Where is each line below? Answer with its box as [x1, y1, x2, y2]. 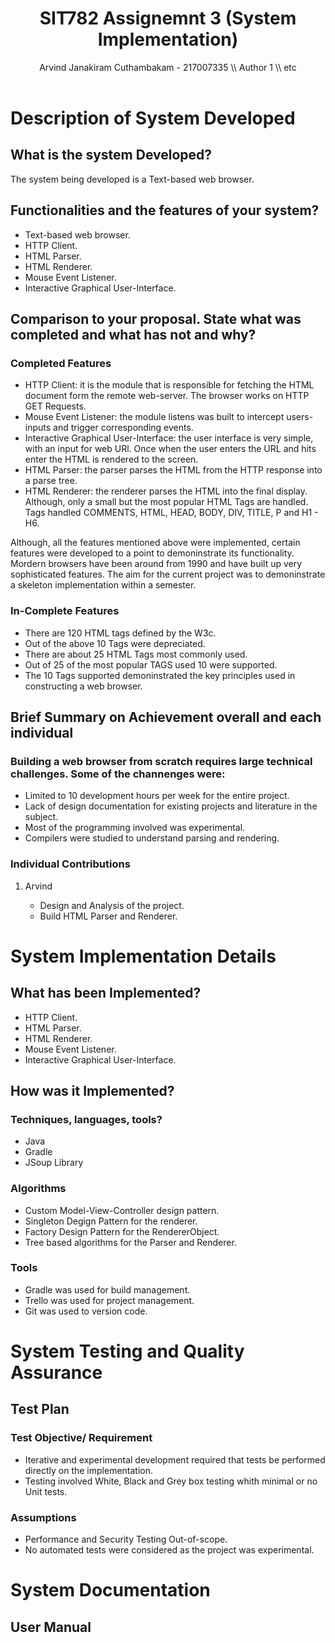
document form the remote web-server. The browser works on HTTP [24, 390, 310, 402]
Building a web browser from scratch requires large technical [10, 754, 313, 768]
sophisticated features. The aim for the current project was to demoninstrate [10, 568, 326, 581]
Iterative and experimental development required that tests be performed [24, 1453, 326, 1466]
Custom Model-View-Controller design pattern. [24, 1204, 220, 1216]
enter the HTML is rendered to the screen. [24, 453, 199, 466]
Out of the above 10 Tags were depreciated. [24, 637, 206, 649]
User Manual [10, 1618, 92, 1636]
